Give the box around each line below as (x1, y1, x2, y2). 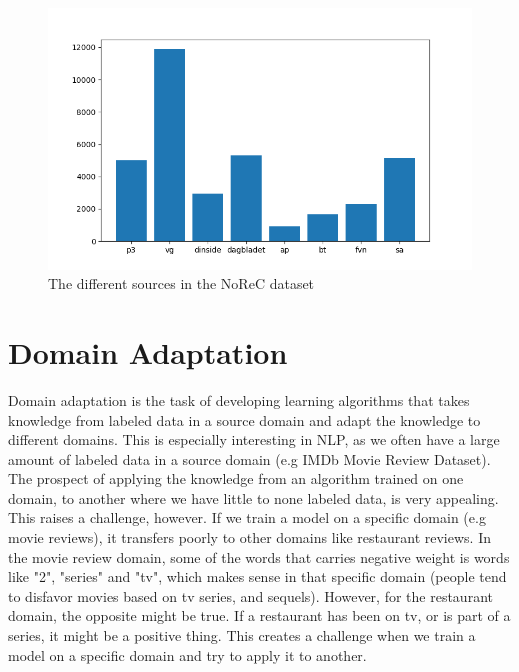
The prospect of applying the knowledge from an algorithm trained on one (8, 468, 464, 489)
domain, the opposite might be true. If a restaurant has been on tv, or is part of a (8, 605, 511, 626)
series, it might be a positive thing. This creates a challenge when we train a (8, 625, 476, 646)
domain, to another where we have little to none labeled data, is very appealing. (8, 487, 499, 508)
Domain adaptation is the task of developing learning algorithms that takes (8, 389, 470, 410)
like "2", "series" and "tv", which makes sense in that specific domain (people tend (8, 566, 507, 587)
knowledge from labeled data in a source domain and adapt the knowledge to (8, 409, 481, 430)
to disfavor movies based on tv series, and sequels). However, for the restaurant (8, 585, 493, 606)
